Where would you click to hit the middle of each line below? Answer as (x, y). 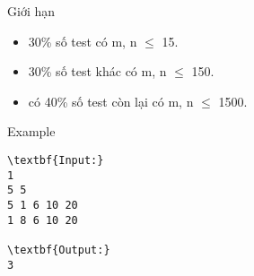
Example (31, 131)
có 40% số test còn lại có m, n (111, 101)
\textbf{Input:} (56, 160)
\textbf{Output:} (59, 250)
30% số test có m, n (83, 41)
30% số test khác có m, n (97, 71)
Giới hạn (31, 11)
